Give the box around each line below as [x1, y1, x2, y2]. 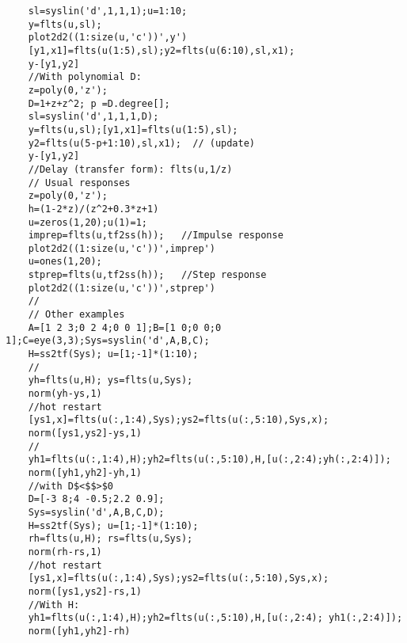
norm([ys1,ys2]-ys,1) [28, 428, 142, 439]
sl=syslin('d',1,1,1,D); [28, 111, 159, 123]
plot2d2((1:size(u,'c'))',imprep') [28, 242, 215, 254]
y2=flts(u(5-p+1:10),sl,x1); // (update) [28, 137, 255, 149]
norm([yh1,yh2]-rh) [28, 625, 131, 637]
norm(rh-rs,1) [28, 546, 102, 557]
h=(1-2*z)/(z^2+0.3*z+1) [28, 203, 159, 215]
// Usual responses [28, 177, 131, 188]
